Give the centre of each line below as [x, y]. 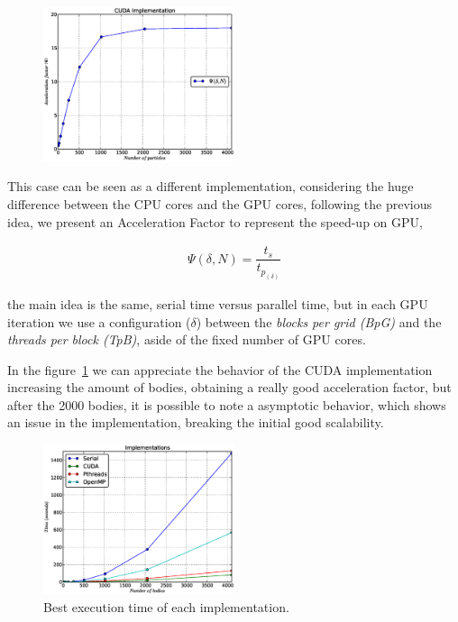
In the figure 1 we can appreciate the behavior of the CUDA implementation [220, 369]
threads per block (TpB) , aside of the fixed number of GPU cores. [187, 339]
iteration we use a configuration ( [99, 321]
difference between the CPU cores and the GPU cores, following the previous [220, 203]
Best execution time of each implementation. [166, 606]
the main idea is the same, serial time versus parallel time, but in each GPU [218, 303]
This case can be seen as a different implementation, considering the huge [211, 186]
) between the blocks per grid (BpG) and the [319, 321]
